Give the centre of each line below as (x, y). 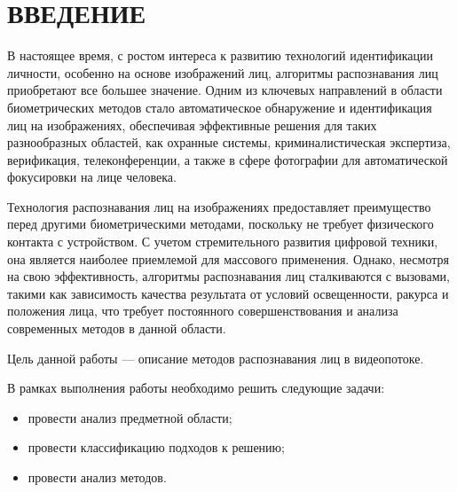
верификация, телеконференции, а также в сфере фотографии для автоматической (228, 159)
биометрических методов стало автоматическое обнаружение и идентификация (220, 107)
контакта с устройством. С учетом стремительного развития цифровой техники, (223, 242)
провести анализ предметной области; (130, 417)
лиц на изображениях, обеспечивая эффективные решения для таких (192, 125)
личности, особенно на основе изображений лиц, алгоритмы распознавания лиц (223, 72)
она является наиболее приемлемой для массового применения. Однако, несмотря (228, 258)
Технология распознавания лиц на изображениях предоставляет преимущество (219, 206)
